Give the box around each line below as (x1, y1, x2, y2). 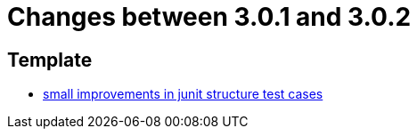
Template (7, 48, 93, 71)
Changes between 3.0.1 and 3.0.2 (7, 2, 412, 32)
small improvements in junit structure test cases (43, 86, 323, 102)
